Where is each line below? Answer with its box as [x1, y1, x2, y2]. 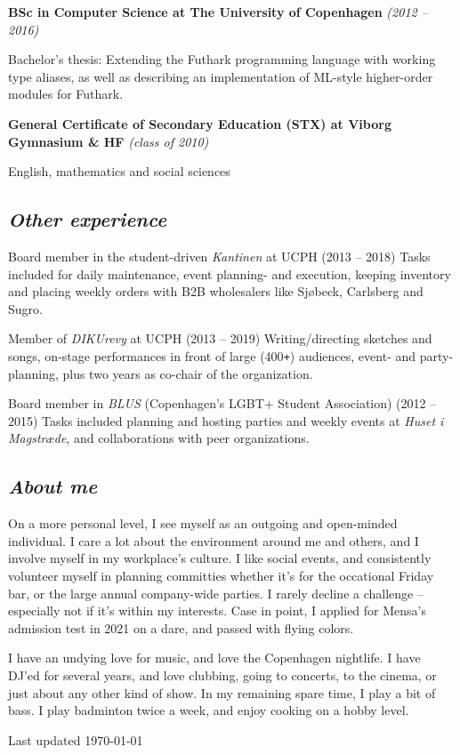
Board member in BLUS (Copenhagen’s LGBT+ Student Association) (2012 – [8, 394, 437, 413]
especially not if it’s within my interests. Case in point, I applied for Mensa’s [8, 601, 427, 620]
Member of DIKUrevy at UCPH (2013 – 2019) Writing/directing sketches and [8, 329, 432, 348]
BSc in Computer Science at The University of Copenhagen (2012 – [8, 3, 428, 20]
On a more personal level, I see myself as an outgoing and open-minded [8, 514, 398, 533]
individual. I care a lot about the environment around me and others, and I [8, 531, 419, 550]
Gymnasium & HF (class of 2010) [8, 132, 209, 150]
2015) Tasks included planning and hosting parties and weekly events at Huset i [8, 411, 444, 430]
